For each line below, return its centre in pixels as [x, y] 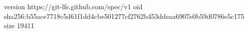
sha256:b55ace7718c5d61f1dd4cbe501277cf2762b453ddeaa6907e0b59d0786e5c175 [124, 16]
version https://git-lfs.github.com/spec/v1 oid [73, 6]
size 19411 [19, 25]
